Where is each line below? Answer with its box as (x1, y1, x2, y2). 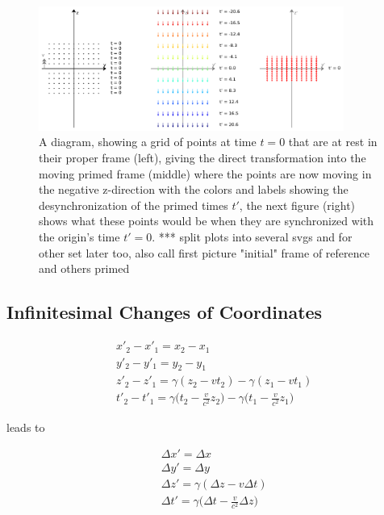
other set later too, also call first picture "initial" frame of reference (39, 244, 369, 261)
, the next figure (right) (239, 196, 356, 213)
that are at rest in (288, 133, 378, 150)
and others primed (39, 260, 130, 277)
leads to (6, 418, 45, 435)
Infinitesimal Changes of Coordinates (6, 299, 323, 324)
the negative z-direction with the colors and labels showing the (39, 181, 349, 198)
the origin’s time (39, 228, 120, 245)
